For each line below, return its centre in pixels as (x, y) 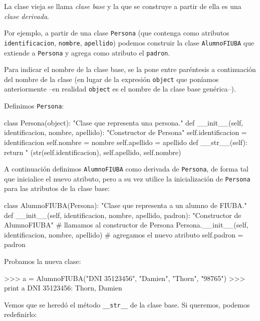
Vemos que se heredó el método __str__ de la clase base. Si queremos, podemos (127, 304)
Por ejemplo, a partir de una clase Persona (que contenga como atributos (117, 33)
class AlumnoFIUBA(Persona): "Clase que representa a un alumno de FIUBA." (125, 205)
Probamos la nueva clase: (43, 261)
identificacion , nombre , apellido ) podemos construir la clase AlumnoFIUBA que (129, 42)
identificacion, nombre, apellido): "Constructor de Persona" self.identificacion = (125, 132)
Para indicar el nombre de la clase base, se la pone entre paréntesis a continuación (130, 69)
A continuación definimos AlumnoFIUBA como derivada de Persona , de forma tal (126, 169)
